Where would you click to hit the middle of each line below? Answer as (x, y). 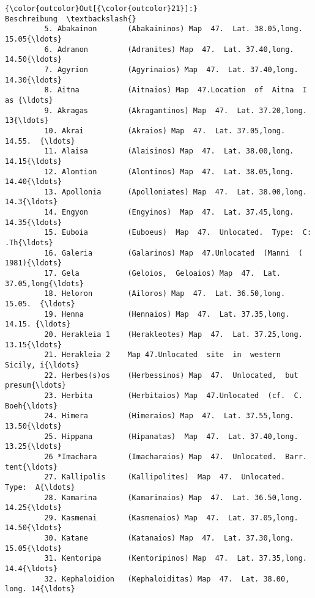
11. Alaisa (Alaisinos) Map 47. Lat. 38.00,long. (169, 151)
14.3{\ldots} (31, 202)
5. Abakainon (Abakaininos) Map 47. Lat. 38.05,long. (173, 29)
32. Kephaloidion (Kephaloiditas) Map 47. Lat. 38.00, (167, 579)
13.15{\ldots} (34, 345)
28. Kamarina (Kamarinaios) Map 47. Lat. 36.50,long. (173, 497)
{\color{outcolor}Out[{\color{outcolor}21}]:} (101, 9)
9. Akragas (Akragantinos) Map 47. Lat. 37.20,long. (176, 110)
